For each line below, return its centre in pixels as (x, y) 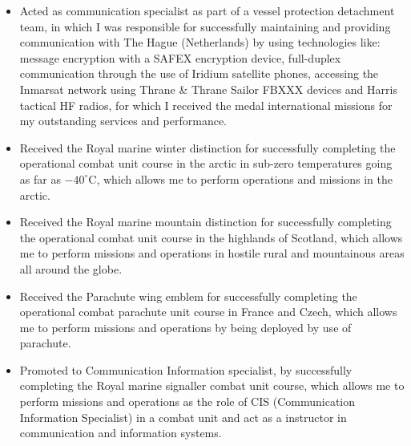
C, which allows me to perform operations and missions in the (240, 178)
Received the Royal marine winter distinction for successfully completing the (208, 147)
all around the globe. (71, 268)
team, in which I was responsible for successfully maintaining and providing (205, 26)
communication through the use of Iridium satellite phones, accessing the (199, 73)
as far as (40, 178)
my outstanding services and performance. (123, 121)
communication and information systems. (121, 433)
